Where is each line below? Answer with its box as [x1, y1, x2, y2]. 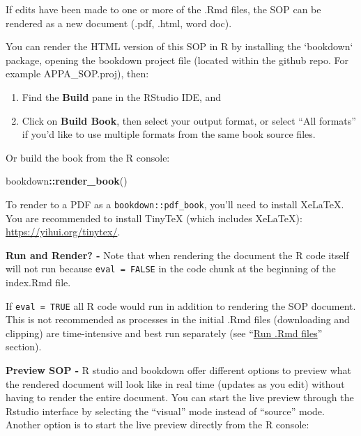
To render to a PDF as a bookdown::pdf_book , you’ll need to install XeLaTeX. [6, 196, 344, 211]
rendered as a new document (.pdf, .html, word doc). [6, 15, 232, 30]
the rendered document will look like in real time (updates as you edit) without [6, 376, 345, 391]
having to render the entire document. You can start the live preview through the [6, 390, 354, 405]
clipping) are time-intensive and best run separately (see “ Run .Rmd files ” [6, 325, 323, 340]
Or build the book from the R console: [6, 150, 170, 164]
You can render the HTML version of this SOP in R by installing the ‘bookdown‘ [6, 39, 353, 54]
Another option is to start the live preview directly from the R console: [6, 417, 309, 432]
